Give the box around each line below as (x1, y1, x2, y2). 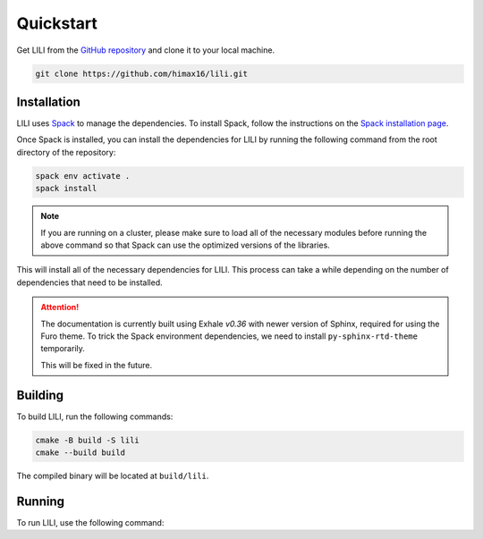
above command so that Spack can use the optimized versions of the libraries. (40, 240, 330, 250)
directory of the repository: (16, 147, 116, 157)
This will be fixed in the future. (40, 359, 152, 370)
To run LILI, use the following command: (16, 517, 165, 527)
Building (16, 387, 64, 402)
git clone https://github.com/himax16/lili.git (35, 68, 248, 79)
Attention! (40, 302, 80, 313)
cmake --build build (35, 447, 125, 458)
